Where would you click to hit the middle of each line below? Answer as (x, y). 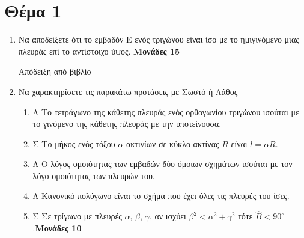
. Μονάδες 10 (57, 227)
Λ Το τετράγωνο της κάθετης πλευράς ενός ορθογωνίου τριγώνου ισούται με (166, 111)
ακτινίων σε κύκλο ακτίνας (172, 143)
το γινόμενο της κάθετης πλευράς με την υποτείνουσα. (127, 124)
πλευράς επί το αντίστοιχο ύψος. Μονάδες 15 (99, 51)
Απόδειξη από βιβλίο (55, 71)
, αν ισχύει (168, 216)
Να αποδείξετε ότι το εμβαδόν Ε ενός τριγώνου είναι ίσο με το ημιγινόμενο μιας (159, 39)
